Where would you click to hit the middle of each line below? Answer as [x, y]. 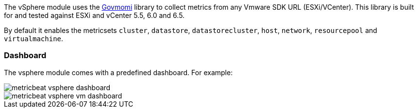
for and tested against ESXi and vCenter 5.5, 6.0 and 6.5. [94, 15]
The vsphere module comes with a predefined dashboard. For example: [118, 72]
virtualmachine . [34, 39]
